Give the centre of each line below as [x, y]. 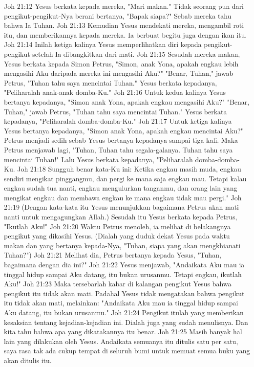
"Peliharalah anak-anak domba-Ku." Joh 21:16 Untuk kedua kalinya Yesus [115, 92]
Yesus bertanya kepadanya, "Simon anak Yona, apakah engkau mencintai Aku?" [124, 130]
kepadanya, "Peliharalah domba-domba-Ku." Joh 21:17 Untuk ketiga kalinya [118, 121]
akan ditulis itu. [28, 360]
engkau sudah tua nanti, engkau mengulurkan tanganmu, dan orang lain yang [121, 188]
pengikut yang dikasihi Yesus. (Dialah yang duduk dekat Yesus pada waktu [117, 236]
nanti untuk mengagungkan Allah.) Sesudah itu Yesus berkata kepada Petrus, [121, 217]
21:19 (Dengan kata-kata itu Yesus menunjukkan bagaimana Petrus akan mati [121, 207]
